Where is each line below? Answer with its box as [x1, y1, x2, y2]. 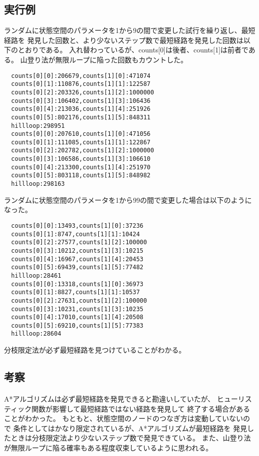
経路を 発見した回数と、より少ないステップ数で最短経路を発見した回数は [4, 34, 244, 45]
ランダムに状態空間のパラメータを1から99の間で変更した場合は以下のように [4, 194, 252, 205]
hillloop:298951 [11, 122, 65, 129]
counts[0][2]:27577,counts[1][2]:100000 [11, 239, 147, 246]
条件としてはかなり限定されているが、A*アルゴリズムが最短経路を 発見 [13, 423, 248, 433]
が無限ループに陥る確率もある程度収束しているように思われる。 [4, 443, 213, 453]
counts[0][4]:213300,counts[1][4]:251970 [11, 163, 151, 171]
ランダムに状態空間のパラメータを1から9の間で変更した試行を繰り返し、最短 [4, 25, 256, 35]
